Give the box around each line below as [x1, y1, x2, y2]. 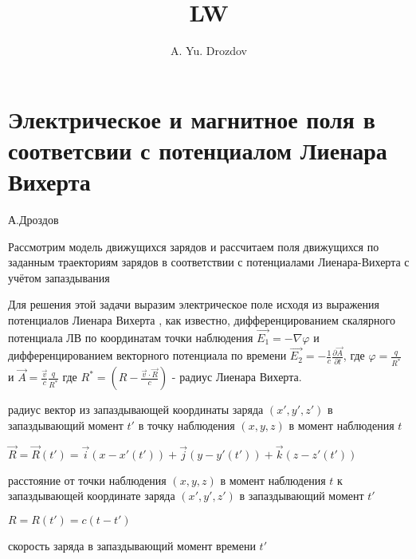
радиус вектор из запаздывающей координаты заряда [8, 401, 264, 418]
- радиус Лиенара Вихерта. [171, 368, 302, 385]
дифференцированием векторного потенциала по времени [8, 347, 287, 364]
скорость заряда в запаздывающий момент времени [8, 537, 256, 553]
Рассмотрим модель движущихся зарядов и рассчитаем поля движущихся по [8, 238, 379, 254]
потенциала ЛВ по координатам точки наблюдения [8, 329, 253, 345]
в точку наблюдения [138, 416, 235, 433]
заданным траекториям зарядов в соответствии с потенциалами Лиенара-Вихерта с [8, 254, 410, 270]
